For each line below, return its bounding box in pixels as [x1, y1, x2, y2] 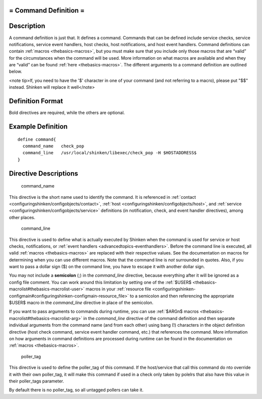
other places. [9, 214, 36, 220]
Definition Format [9, 97, 63, 105]
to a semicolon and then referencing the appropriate [130, 293, 234, 299]
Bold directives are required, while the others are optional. [9, 110, 125, 116]
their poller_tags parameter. [9, 378, 64, 384]
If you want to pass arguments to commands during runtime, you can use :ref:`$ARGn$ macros [9, 308, 199, 315]
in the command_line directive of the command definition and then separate [83, 315, 235, 321]
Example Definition [9, 122, 68, 130]
